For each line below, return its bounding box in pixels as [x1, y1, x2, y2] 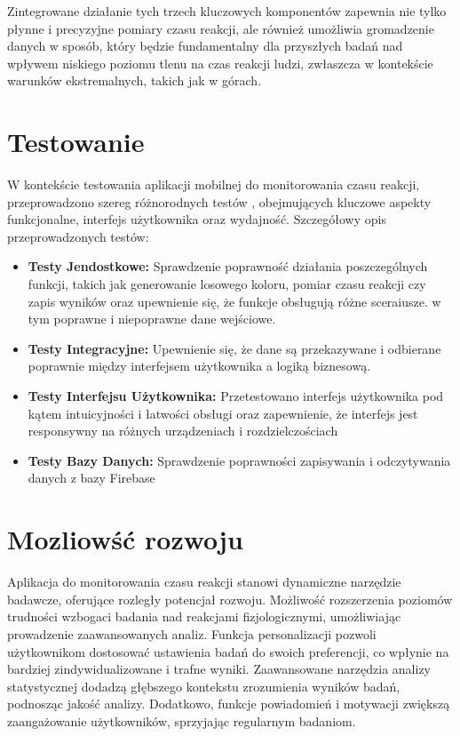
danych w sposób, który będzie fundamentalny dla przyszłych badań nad [7, 36, 403, 55]
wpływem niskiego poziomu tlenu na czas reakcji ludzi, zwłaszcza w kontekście [7, 53, 433, 72]
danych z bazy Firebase [28, 468, 155, 487]
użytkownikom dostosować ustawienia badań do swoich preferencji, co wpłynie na [7, 642, 449, 660]
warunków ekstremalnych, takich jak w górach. [7, 71, 262, 90]
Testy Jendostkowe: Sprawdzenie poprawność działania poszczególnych [28, 257, 428, 276]
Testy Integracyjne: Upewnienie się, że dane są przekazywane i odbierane [28, 339, 441, 357]
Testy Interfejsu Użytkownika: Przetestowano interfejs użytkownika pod [28, 387, 444, 405]
